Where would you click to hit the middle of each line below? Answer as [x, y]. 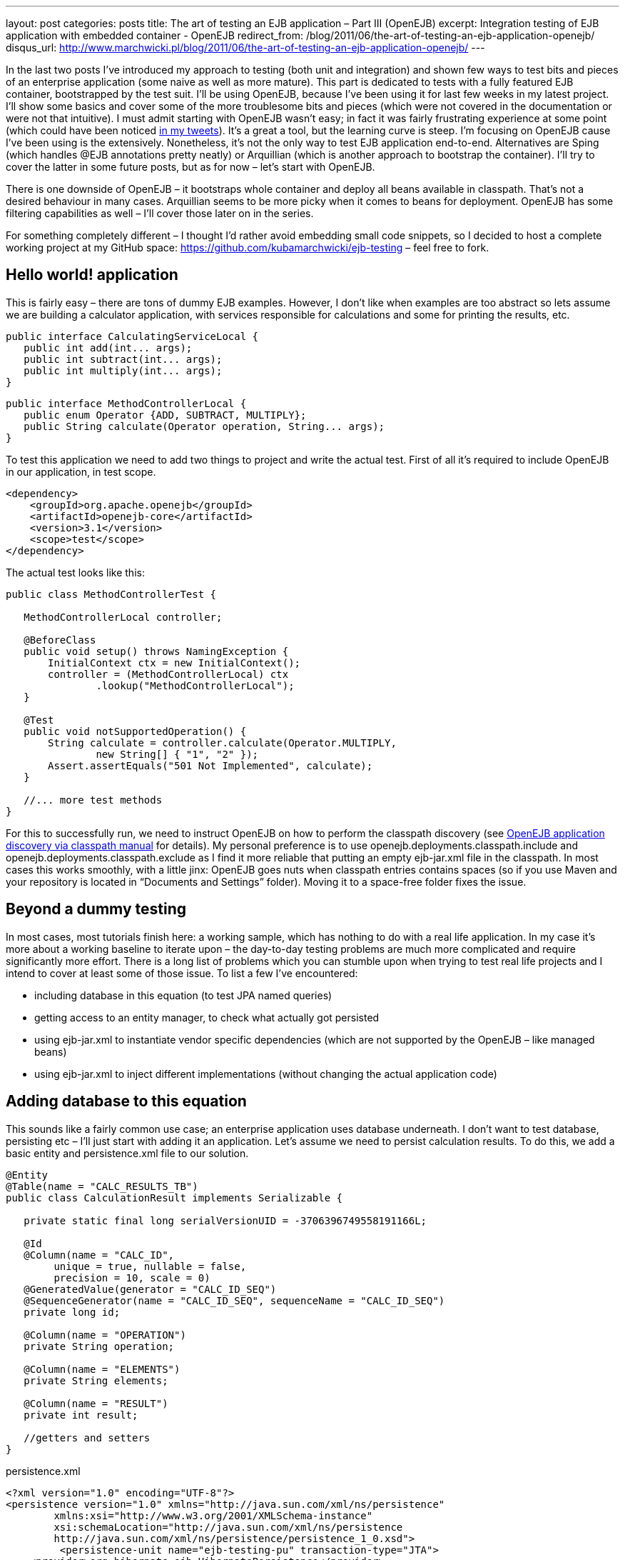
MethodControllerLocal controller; [123, 617]
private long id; [72, 1312]
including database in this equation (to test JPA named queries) [183, 995]
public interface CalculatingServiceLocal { [132, 336]
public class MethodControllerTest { [111, 594]
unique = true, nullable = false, [150, 1266]
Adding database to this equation [126, 1101]
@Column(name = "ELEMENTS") [102, 1369]
